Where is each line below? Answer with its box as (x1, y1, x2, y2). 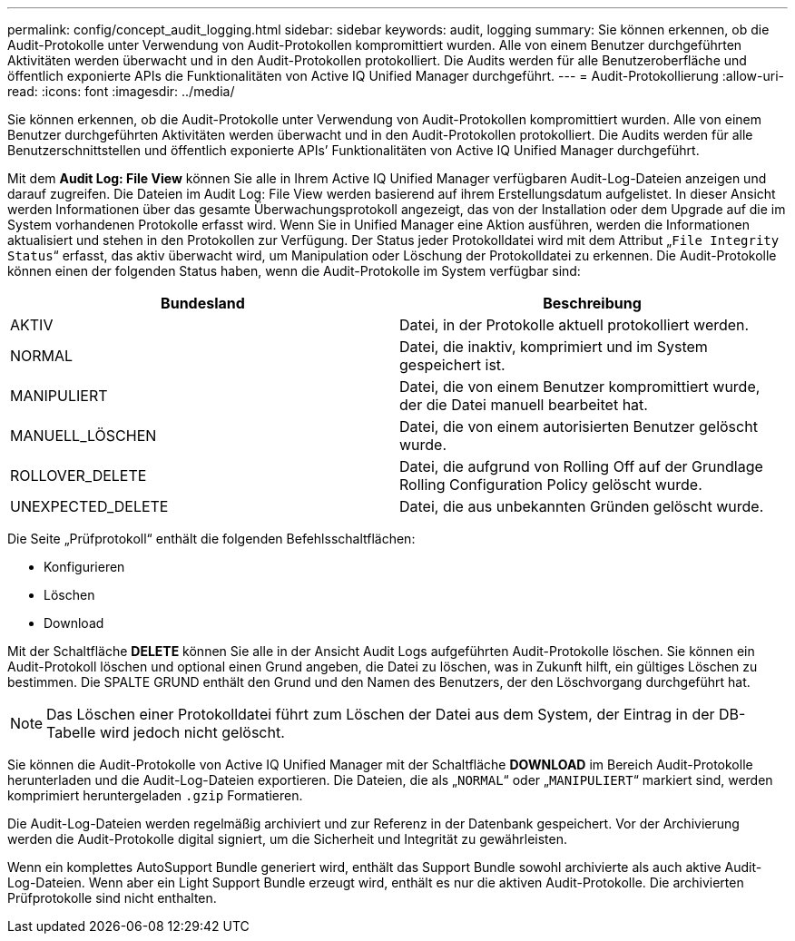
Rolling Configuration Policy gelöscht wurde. (399, 475, 702, 494)
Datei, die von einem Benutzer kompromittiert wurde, (399, 377, 761, 396)
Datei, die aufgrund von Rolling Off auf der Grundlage (399, 457, 763, 475)
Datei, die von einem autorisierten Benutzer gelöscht (399, 417, 758, 436)
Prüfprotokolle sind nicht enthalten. (7, 890, 217, 906)
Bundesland (161, 294, 245, 312)
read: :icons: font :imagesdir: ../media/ (7, 83, 235, 99)
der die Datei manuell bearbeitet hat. (399, 396, 648, 414)
